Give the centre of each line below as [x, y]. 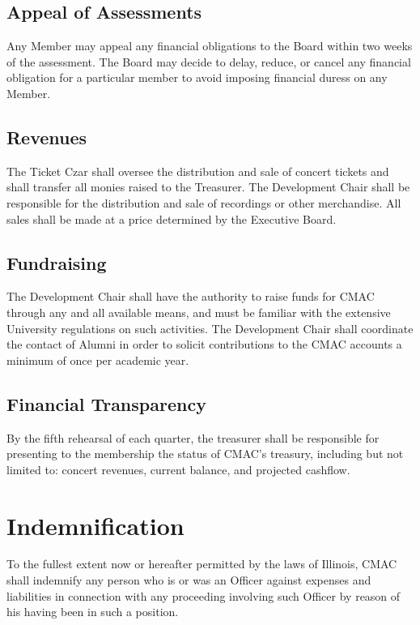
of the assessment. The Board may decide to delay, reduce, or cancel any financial [209, 61]
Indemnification [95, 525]
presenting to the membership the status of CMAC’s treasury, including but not [205, 454]
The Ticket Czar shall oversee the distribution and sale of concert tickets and [198, 171]
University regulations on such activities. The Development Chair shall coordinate [210, 328]
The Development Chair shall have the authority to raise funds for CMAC [191, 296]
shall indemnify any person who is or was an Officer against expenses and [189, 580]
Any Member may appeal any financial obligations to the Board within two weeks [210, 46]
